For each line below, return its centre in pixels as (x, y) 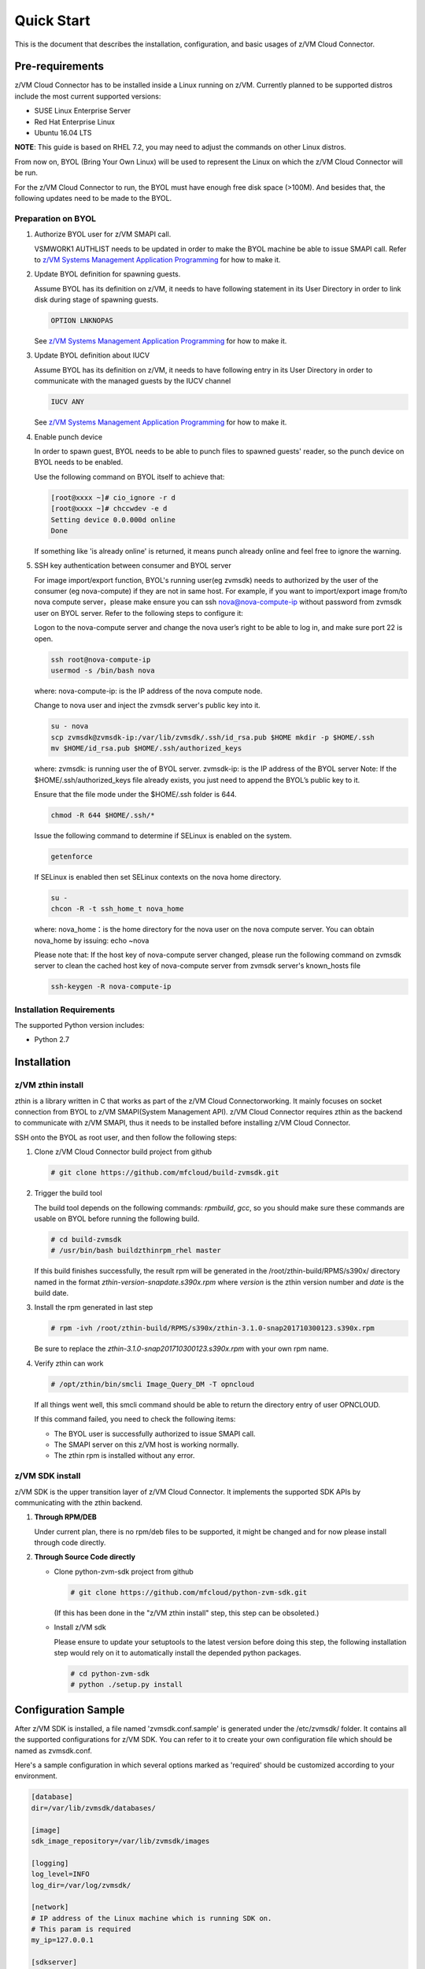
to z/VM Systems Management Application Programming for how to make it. (157, 259)
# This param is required (81, 1929)
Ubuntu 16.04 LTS (63, 133)
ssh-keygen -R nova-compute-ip (111, 987)
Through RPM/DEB (66, 1517)
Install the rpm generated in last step (94, 1307)
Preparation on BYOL (55, 218)
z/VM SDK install (48, 1476)
